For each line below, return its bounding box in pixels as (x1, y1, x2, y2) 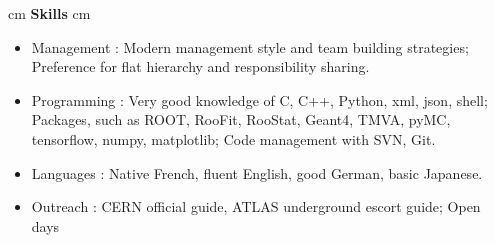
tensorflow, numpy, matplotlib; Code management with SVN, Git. (31, 128, 436, 149)
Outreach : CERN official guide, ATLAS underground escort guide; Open (31, 196, 481, 217)
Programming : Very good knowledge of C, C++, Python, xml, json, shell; (31, 89, 488, 110)
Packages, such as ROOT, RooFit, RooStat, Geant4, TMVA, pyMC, (31, 109, 451, 130)
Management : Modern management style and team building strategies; (31, 36, 469, 57)
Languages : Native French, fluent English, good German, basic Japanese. (31, 162, 483, 183)
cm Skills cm (8, 3, 91, 23)
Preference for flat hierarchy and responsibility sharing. (31, 56, 370, 77)
